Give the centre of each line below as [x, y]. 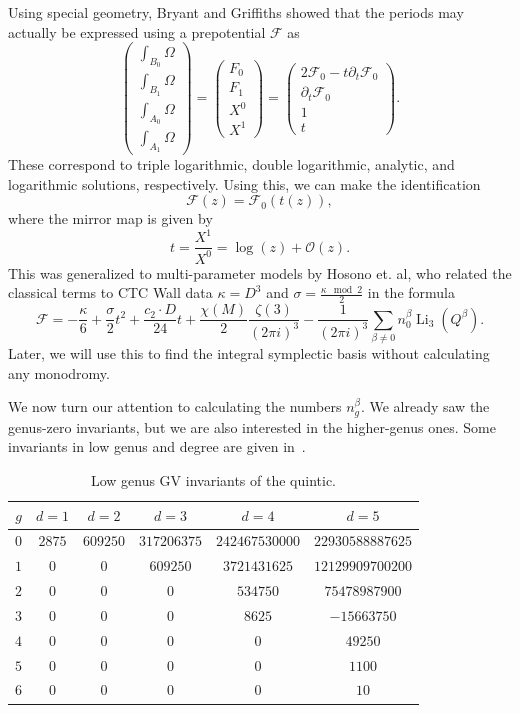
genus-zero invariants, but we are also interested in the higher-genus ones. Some [252, 426]
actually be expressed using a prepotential [137, 31]
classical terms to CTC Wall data [110, 292]
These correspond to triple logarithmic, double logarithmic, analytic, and [231, 164]
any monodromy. [59, 372]
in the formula [411, 292]
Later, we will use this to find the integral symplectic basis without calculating [249, 353]
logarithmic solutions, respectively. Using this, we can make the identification [244, 183]
